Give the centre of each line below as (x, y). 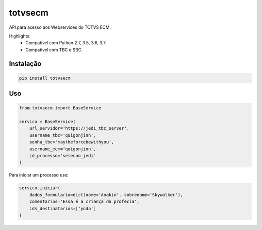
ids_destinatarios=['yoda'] (63, 208)
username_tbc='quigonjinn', (63, 135)
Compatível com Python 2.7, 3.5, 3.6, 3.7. (66, 43)
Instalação (25, 63)
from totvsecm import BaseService (60, 108)
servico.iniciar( (40, 188)
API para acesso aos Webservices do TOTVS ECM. (60, 27)
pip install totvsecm (45, 78)
